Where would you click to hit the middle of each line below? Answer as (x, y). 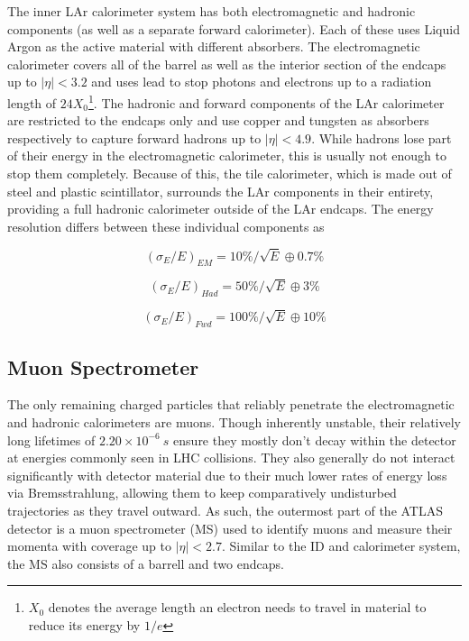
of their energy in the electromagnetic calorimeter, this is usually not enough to (227, 156)
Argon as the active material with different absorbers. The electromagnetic (214, 46)
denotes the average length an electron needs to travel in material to (237, 607)
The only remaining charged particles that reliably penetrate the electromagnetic (231, 404)
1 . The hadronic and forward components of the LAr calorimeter (267, 101)
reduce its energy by (84, 624)
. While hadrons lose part (382, 137)
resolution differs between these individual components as (166, 226)
